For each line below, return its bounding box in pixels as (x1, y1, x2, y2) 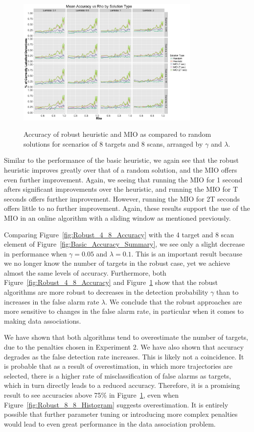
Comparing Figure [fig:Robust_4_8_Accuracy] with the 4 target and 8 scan (4, 229, 234, 239)
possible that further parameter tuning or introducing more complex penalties (4, 409, 238, 419)
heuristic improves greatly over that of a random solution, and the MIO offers (4, 164, 237, 175)
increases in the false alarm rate (4, 296, 99, 306)
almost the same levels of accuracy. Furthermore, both (4, 267, 166, 278)
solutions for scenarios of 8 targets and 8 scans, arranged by (23, 138, 203, 149)
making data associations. (4, 315, 81, 326)
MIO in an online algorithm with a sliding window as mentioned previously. (4, 212, 231, 223)
